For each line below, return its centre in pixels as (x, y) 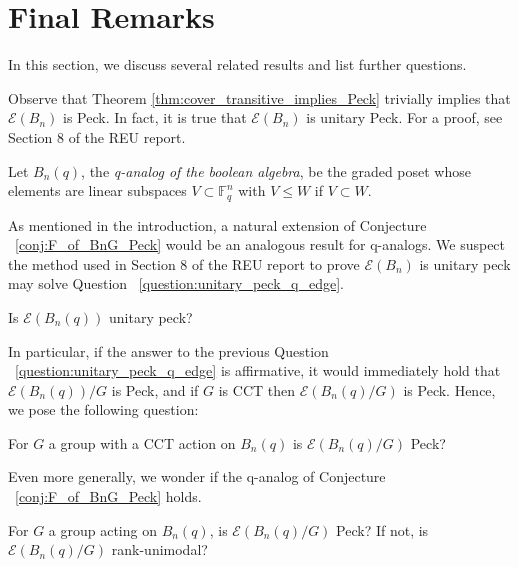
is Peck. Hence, (449, 389)
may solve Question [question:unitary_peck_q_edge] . (176, 283)
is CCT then (257, 389)
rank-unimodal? (159, 549)
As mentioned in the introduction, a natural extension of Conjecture (217, 224)
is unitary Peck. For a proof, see (404, 117)
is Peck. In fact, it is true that (155, 117)
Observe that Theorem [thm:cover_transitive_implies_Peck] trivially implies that (259, 97)
